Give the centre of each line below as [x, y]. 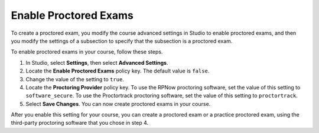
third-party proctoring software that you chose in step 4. [80, 123]
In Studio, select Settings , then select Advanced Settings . [97, 62]
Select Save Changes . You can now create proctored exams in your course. [118, 104]
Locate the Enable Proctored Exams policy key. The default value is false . [118, 71]
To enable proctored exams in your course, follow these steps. [87, 52]
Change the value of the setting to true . [75, 79]
